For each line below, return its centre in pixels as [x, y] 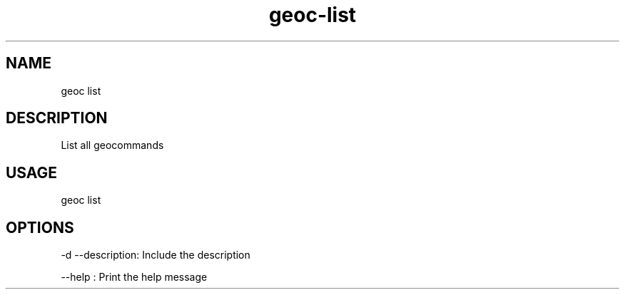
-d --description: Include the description [156, 255]
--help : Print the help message [134, 277]
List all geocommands [112, 145]
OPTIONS [40, 227]
